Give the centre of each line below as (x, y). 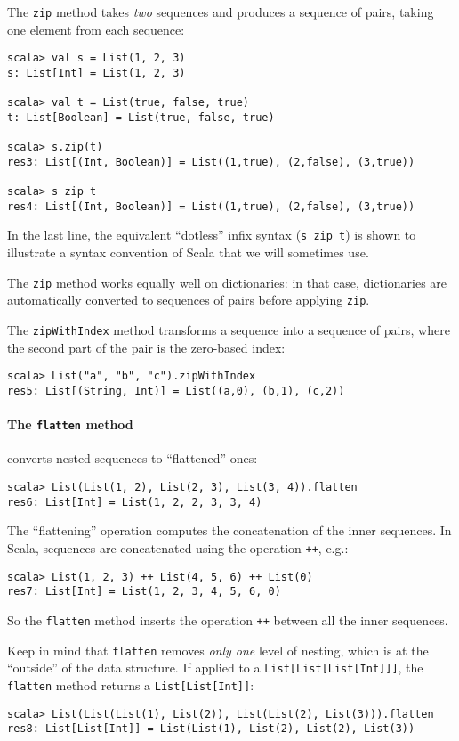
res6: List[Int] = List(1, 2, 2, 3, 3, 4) (135, 502)
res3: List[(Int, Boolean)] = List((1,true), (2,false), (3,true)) (211, 162)
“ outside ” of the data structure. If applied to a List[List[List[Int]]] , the (215, 668)
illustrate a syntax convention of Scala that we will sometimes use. (188, 252)
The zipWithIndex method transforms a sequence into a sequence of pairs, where (229, 330)
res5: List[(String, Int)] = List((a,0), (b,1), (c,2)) (176, 391)
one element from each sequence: (96, 29)
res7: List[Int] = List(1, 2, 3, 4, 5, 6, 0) (144, 592)
